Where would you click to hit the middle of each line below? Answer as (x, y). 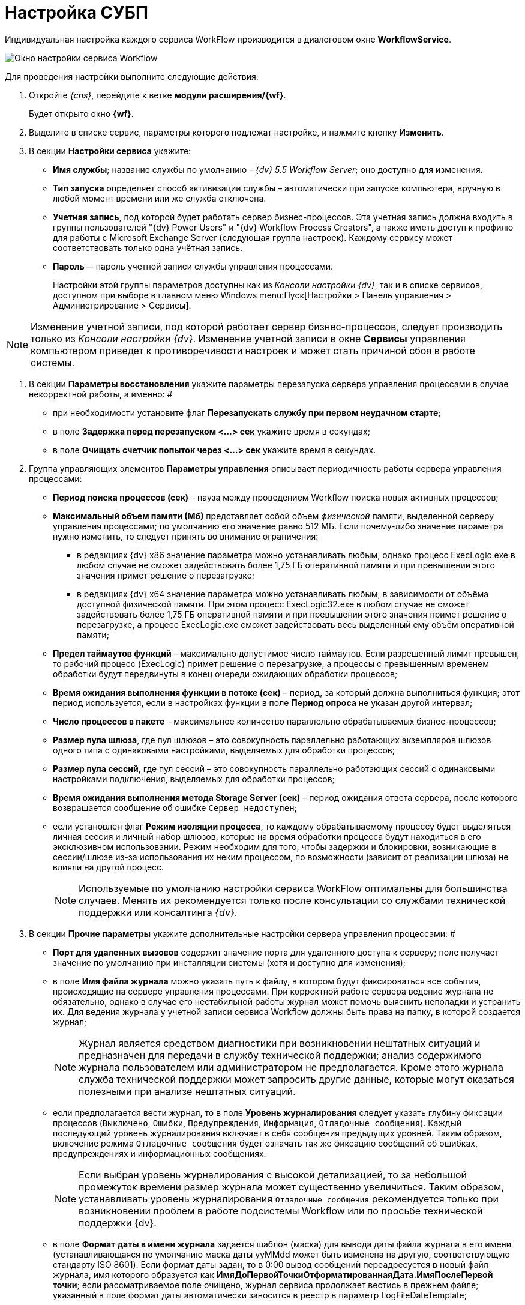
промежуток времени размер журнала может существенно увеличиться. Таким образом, (292, 1186)
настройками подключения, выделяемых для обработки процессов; (194, 779)
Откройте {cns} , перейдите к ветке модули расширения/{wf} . (157, 95)
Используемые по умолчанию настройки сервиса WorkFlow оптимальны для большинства (293, 888)
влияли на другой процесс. (109, 867)
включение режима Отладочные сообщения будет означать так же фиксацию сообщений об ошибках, (265, 1143)
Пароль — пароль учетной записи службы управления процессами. (193, 266)
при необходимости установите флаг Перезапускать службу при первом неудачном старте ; (247, 412)
